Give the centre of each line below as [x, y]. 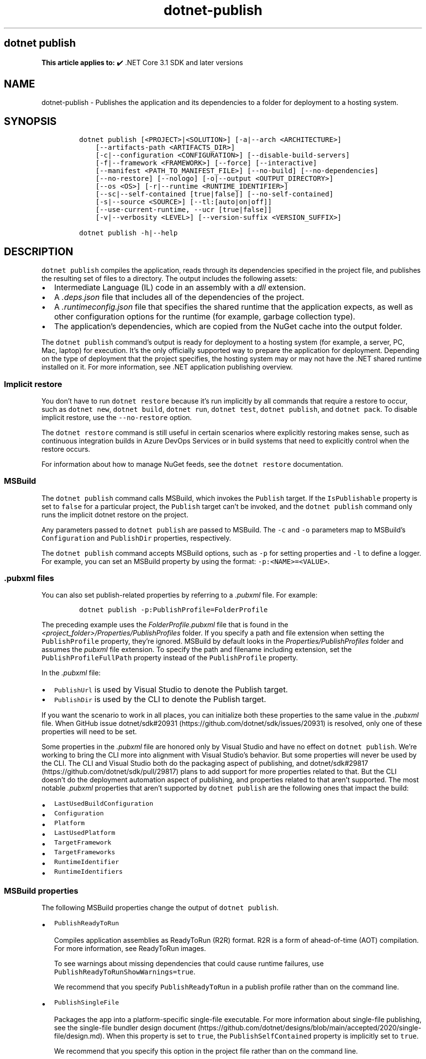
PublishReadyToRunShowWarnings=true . [125, 972]
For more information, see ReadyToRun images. [130, 949]
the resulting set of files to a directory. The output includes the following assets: [169, 279]
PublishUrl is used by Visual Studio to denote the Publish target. [171, 690]
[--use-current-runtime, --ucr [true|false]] [184, 210]
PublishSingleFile [87, 1003]
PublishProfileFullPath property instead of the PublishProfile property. [170, 658]
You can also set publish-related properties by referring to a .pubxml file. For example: [179, 595]
